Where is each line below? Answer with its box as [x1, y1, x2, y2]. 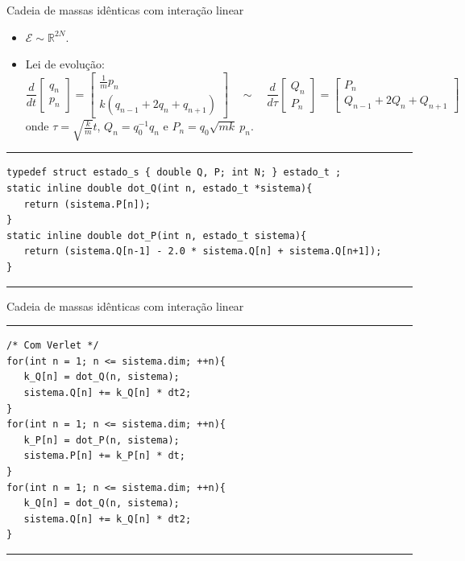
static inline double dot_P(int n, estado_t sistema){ [6, 229, 307, 241]
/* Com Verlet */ [6, 340, 99, 352]
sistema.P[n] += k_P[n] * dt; [23, 450, 185, 462]
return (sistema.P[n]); [23, 198, 151, 210]
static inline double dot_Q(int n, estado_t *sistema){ [6, 183, 313, 194]
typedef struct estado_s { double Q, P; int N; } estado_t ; [6, 167, 342, 179]
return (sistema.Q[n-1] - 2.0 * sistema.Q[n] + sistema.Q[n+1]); [23, 245, 382, 258]
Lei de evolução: [25, 56, 105, 72]
